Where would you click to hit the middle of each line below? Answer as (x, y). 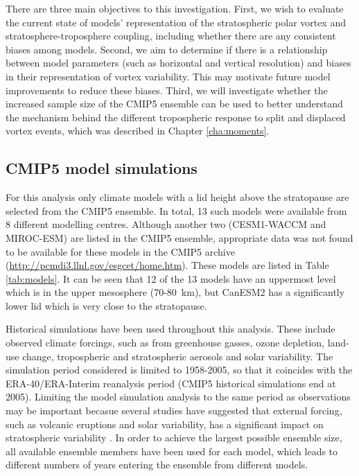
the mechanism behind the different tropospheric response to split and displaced (176, 117)
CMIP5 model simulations (102, 168)
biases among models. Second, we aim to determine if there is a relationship (167, 49)
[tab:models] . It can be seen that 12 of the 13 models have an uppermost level (171, 278)
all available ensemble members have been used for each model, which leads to (172, 451)
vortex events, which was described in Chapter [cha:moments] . (138, 131)
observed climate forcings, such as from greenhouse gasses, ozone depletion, (165, 343)
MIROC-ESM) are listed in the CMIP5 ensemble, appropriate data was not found (179, 237)
